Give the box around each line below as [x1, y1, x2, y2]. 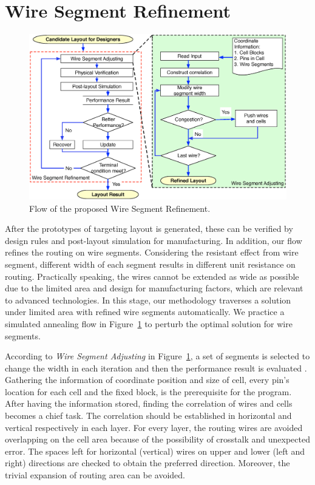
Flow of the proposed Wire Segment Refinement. [29, 202, 211, 214]
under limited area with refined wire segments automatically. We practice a [5, 305, 285, 318]
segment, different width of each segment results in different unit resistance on [5, 257, 296, 270]
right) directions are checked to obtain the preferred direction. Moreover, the [5, 456, 290, 469]
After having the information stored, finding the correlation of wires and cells [5, 397, 293, 410]
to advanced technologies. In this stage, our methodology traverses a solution [5, 293, 291, 306]
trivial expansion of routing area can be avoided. [5, 469, 185, 481]
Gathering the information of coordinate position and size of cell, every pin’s [5, 373, 290, 386]
